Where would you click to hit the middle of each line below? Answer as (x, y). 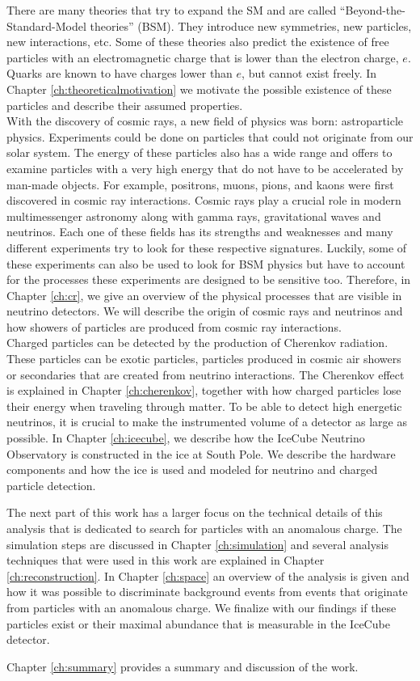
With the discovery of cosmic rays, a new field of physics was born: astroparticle (205, 121)
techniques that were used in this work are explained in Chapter (166, 560)
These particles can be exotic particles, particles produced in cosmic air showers (204, 359)
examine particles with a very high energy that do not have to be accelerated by (205, 168)
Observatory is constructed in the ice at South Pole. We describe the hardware (201, 453)
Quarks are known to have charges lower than (120, 73)
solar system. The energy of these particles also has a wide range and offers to (199, 152)
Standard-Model (46, 25)
